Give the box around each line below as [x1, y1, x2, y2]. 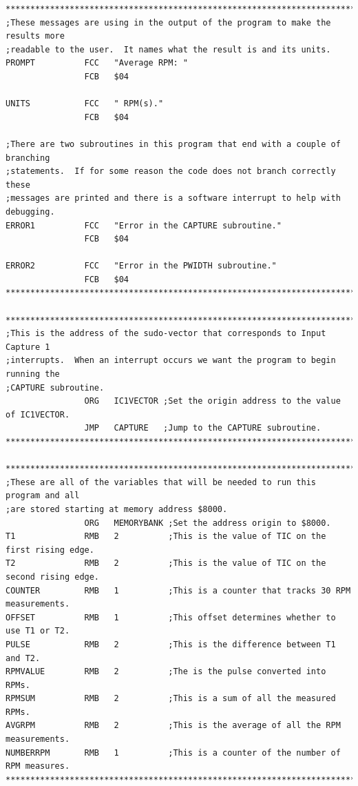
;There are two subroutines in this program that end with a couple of [6, 139, 341, 149]
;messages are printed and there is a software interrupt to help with [6, 193, 341, 204]
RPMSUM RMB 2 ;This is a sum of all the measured [6, 694, 336, 704]
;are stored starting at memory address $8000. [6, 504, 228, 514]
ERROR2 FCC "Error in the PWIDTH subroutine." [6, 261, 277, 271]
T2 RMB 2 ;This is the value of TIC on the [6, 558, 326, 569]
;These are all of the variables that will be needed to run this [6, 477, 317, 487]
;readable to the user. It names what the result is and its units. [6, 44, 331, 55]
